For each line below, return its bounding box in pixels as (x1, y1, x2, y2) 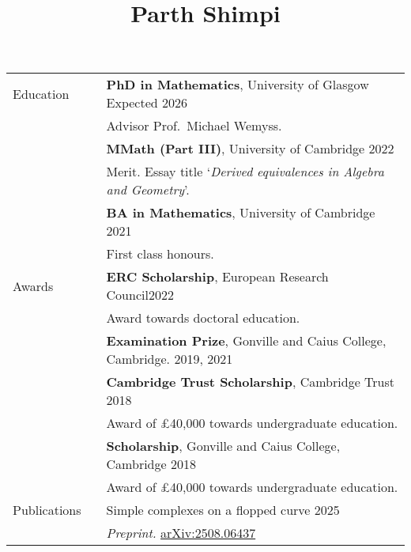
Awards (13, 276, 54, 295)
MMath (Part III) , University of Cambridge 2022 (106, 139, 394, 158)
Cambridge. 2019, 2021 (106, 350, 233, 369)
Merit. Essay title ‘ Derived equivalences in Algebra (106, 162, 384, 181)
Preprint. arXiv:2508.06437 (106, 524, 256, 543)
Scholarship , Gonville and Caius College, (106, 437, 341, 456)
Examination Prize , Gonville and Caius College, (106, 331, 386, 350)
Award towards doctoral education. (106, 308, 300, 327)
